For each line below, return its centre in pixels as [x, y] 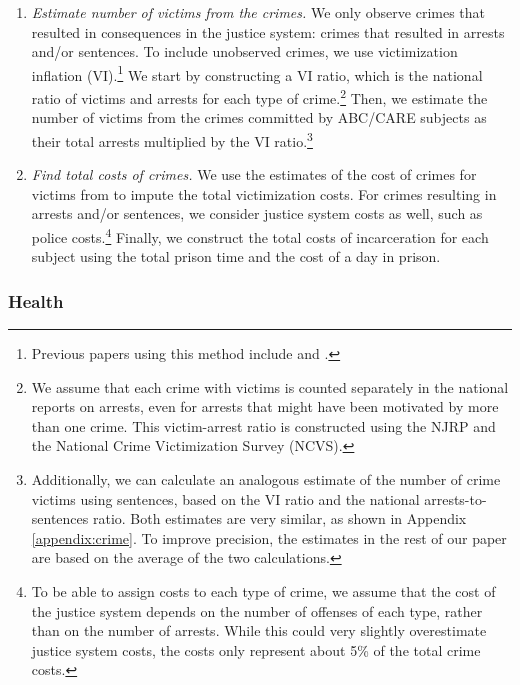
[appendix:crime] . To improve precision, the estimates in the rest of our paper [269, 537]
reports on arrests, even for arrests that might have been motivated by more [265, 406]
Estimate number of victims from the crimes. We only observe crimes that [258, 12]
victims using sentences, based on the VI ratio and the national [225, 498]
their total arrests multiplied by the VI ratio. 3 [172, 139]
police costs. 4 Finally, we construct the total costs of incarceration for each [260, 235]
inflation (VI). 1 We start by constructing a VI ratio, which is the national [257, 73]
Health [36, 300]
